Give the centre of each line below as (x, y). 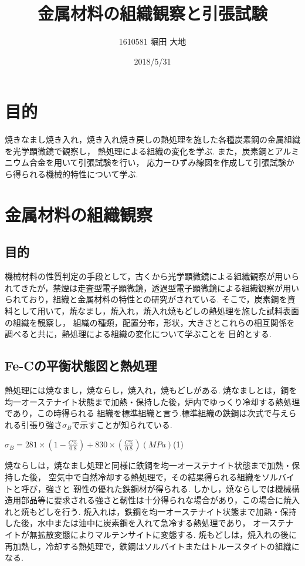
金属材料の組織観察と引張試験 (152, 13)
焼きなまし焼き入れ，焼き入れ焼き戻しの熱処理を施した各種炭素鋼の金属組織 (152, 139)
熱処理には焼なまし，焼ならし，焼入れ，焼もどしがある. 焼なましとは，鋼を (151, 390)
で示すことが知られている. (122, 424)
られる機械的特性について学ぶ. (79, 174)
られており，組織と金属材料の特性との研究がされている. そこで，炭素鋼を (146, 299)
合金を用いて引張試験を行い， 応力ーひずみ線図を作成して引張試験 (157, 162)
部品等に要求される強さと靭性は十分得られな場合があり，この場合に (152, 500)
